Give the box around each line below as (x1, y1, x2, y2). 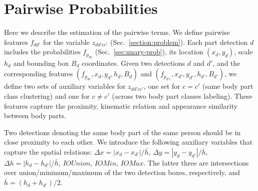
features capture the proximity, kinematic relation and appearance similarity (4, 100, 238, 111)
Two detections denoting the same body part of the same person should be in (4, 127, 241, 137)
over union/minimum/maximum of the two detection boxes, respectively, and (4, 167, 240, 178)
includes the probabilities (4, 46, 81, 57)
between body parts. (4, 110, 66, 121)
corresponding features (4, 68, 73, 79)
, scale (234, 46, 253, 57)
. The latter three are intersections (143, 157, 249, 168)
